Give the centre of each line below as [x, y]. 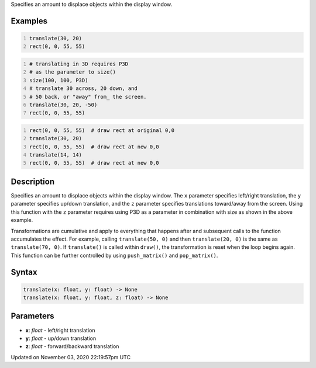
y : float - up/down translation [61, 338]
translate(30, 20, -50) [63, 105]
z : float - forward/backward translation [72, 346]
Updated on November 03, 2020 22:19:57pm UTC [71, 357]
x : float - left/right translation [60, 330]
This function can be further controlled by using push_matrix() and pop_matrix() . [114, 255]
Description [33, 181]
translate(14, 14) [56, 155]
